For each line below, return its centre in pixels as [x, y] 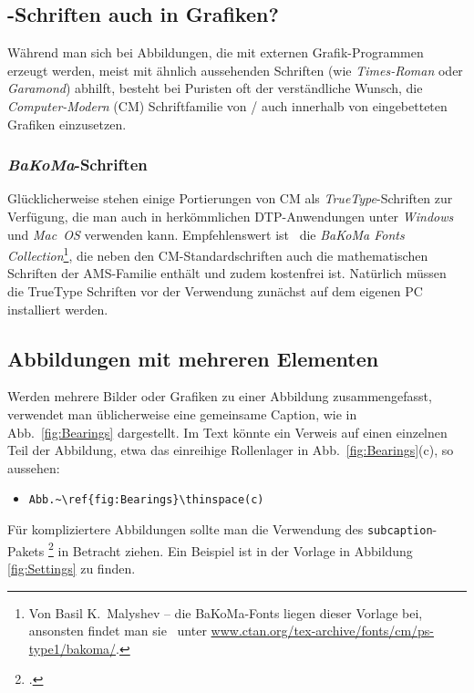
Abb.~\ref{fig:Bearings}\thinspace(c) [146, 500]
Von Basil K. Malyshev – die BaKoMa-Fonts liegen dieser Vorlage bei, [226, 612]
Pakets [26, 550]
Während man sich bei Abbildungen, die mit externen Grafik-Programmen [216, 52]
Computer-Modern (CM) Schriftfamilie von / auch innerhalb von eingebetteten [227, 105]
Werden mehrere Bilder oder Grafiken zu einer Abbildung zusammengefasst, [220, 396]
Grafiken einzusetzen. [67, 124]
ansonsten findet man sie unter [118, 631]
